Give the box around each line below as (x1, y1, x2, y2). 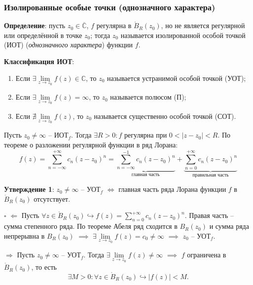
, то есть (31, 262, 57, 272)
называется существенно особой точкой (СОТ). (94, 110, 236, 121)
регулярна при (124, 130, 167, 140)
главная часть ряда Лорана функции (118, 184, 226, 194)
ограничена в (187, 249, 226, 260)
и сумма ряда (209, 221, 249, 231)
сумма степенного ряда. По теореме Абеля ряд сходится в (4, 221, 178, 231)
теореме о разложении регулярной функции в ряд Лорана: (4, 140, 178, 150)
